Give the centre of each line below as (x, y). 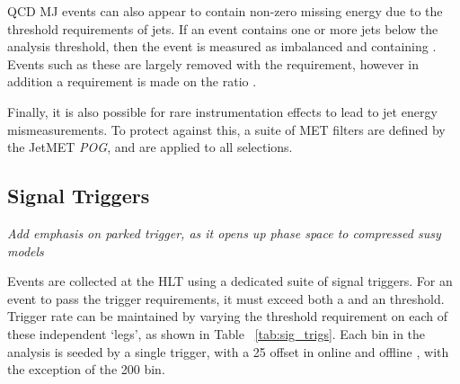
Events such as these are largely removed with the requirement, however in (213, 63)
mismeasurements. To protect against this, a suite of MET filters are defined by (226, 129)
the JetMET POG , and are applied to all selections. (150, 147)
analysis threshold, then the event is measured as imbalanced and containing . (222, 46)
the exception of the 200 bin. (86, 369)
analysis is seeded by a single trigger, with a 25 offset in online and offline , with (228, 351)
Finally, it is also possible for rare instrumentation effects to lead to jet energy (222, 111)
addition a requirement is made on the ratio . (132, 81)
